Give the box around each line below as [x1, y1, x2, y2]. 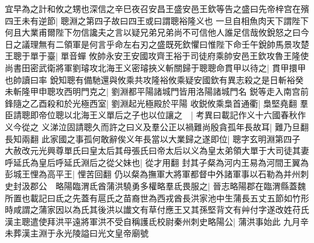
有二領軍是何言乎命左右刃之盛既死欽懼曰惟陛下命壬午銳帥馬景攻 [46, 37, 301, 50]
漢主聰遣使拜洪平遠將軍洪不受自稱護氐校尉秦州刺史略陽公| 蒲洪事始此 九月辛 [5, 215, 309, 227]
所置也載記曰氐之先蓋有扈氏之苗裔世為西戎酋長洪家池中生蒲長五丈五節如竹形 [5, 191, 309, 204]
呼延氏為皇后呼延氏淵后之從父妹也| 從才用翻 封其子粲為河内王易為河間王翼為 [5, 156, 309, 168]
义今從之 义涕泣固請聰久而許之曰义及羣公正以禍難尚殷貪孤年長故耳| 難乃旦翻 [5, 120, 309, 133]
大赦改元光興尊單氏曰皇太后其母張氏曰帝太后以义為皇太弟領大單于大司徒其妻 [5, 144, 309, 157]
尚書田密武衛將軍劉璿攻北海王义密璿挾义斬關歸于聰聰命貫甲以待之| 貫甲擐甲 [5, 61, 306, 74]
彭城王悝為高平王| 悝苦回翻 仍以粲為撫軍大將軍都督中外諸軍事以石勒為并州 [5, 168, 301, 180]
